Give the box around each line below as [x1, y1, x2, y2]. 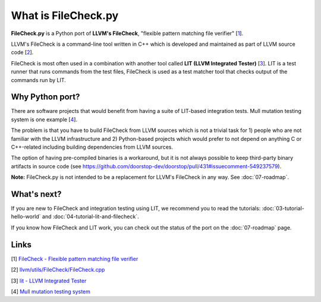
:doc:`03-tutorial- [262, 205, 304, 212]
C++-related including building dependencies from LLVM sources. [11, 143, 174, 150]
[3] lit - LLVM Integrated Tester [11, 277, 87, 284]
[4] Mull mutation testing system [11, 288, 90, 295]
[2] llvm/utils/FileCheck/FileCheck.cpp [11, 266, 105, 273]
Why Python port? [11, 92, 80, 102]
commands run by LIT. [11, 76, 67, 83]
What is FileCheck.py [11, 9, 119, 22]
